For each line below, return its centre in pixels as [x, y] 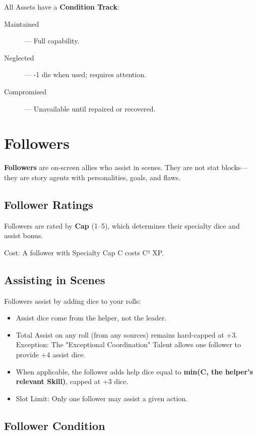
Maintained [22, 23]
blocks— [235, 167]
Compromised [25, 91]
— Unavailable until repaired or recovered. [90, 108]
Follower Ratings [49, 204]
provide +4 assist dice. [51, 355]
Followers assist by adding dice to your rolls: [73, 301]
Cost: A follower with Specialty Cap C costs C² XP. [84, 252]
